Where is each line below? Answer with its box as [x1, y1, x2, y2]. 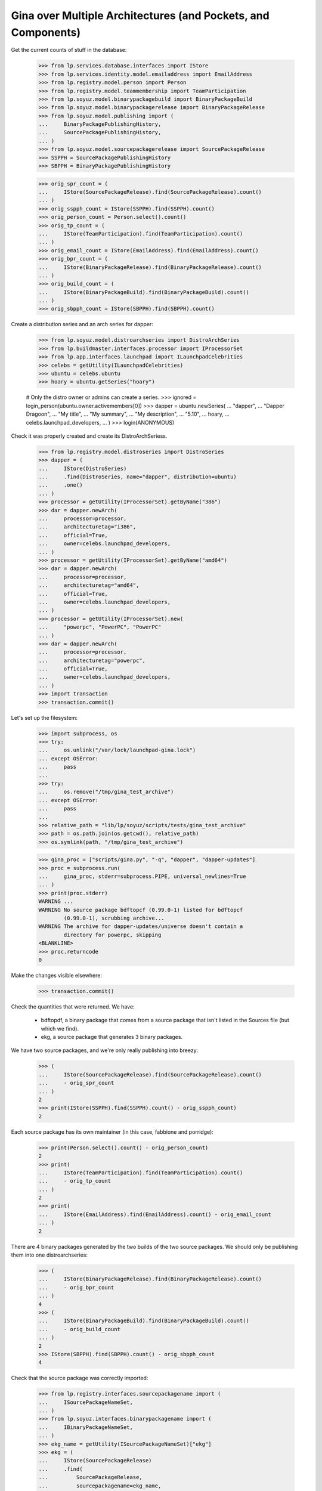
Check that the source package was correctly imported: [11, 1375, 148, 1382]
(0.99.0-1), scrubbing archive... [63, 914, 165, 921]
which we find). [41, 1025, 79, 1032]
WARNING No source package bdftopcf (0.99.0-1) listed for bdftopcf [38, 907, 243, 913]
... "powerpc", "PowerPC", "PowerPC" [38, 624, 162, 630]
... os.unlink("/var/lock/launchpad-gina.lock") [38, 747, 196, 754]
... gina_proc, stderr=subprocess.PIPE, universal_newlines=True [38, 873, 246, 880]
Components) [11, 26, 81, 39]
